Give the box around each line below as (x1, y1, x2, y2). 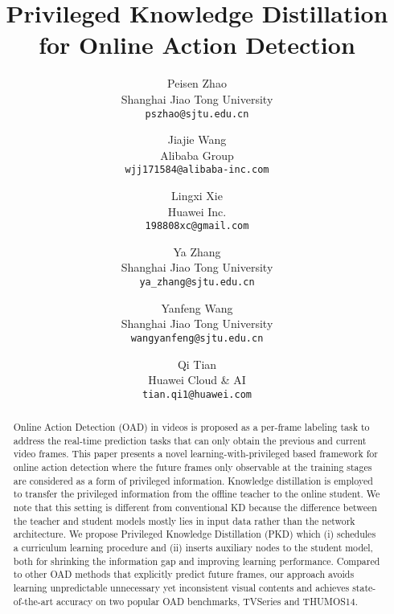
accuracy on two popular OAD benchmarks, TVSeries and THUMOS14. (56, 594, 359, 608)
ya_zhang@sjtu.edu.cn (139, 276, 255, 289)
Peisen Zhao (167, 75, 227, 92)
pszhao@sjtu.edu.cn (145, 108, 249, 120)
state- (352, 581, 376, 595)
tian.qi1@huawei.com (142, 388, 252, 400)
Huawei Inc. (167, 203, 227, 219)
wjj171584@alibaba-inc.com (125, 164, 269, 176)
